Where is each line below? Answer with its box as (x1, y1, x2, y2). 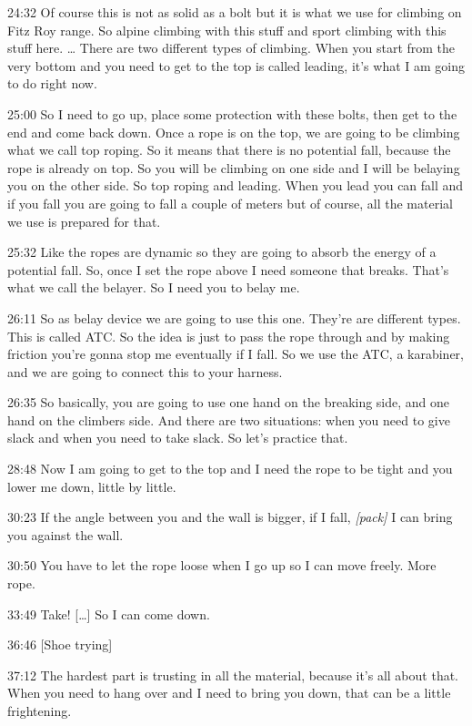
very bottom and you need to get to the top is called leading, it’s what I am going (7, 56, 466, 75)
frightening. (7, 701, 72, 720)
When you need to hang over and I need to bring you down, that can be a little (7, 683, 451, 702)
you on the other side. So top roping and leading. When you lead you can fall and (7, 176, 464, 195)
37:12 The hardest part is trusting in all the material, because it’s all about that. (7, 665, 459, 684)
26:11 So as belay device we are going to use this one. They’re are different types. (7, 308, 461, 327)
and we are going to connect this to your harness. (7, 362, 283, 381)
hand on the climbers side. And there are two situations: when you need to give (7, 410, 450, 429)
